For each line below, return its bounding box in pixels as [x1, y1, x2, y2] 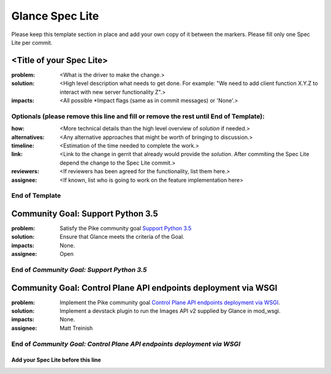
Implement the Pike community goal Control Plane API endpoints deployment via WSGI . [59, 299, 280, 306]
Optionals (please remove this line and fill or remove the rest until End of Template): [11, 112, 265, 121]
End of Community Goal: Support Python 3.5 [11, 265, 147, 274]
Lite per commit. [11, 39, 53, 46]
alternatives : [11, 133, 45, 141]
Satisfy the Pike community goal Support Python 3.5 [59, 224, 192, 232]
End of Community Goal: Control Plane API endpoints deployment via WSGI [11, 340, 241, 348]
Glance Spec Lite [11, 9, 99, 23]
